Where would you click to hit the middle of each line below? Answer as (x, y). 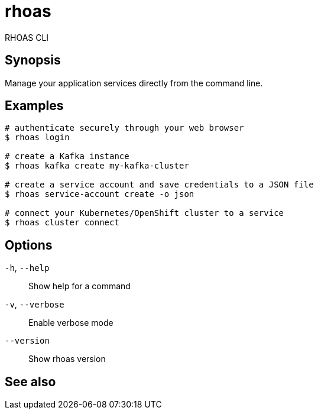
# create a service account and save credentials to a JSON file (159, 185)
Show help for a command (79, 286)
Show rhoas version (67, 359)
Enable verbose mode (71, 323)
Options (29, 245)
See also (30, 381)
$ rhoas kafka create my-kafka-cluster (97, 166)
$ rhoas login (37, 138)
